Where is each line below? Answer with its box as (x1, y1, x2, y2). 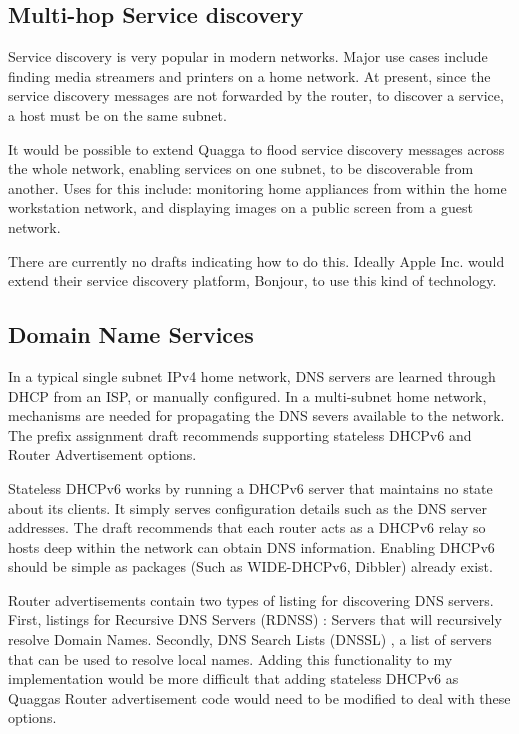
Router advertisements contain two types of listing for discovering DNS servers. (8, 589, 494, 610)
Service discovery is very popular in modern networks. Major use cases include (8, 46, 488, 67)
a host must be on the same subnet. (8, 104, 227, 125)
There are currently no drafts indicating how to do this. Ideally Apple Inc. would (8, 250, 505, 271)
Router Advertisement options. (8, 444, 197, 465)
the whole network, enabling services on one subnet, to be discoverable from (8, 158, 474, 179)
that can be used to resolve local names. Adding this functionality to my (8, 648, 453, 669)
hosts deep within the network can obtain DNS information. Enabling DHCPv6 (8, 536, 495, 557)
